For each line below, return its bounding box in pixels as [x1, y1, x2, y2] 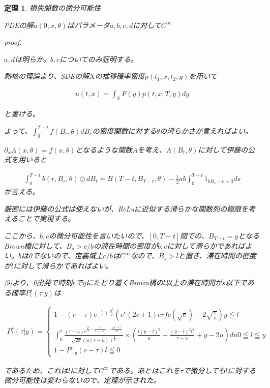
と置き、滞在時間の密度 [178, 250, 256, 261]
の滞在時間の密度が [94, 240, 158, 251]
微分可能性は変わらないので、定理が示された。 [4, 375, 161, 385]
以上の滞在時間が [165, 277, 222, 288]
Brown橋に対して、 [4, 240, 67, 251]
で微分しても [183, 365, 226, 375]
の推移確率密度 [95, 71, 145, 81]
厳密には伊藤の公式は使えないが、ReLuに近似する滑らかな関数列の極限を [4, 203, 248, 214]
